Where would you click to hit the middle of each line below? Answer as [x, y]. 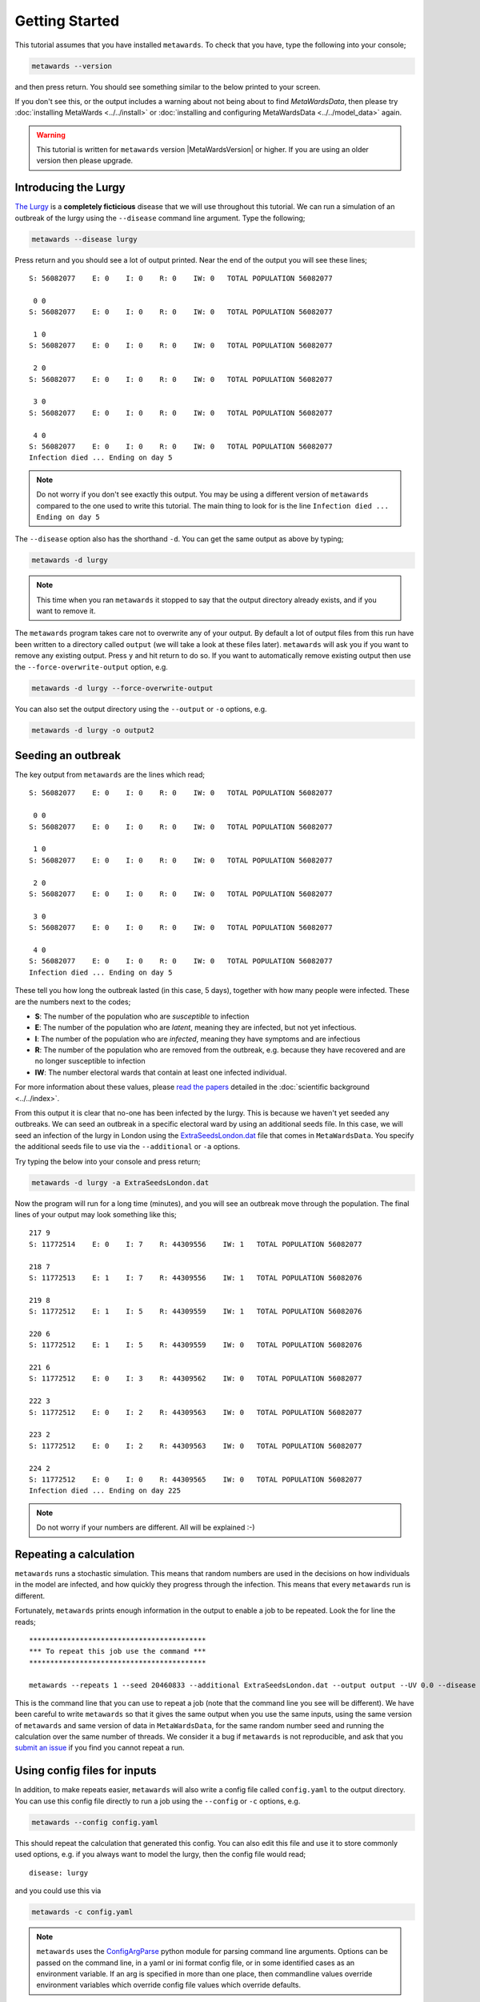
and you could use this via [58, 1891]
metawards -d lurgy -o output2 [93, 730]
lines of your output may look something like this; [96, 1214]
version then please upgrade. [85, 161]
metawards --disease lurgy [84, 239]
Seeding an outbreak [68, 756]
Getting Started [67, 21]
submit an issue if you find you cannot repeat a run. [100, 1748]
